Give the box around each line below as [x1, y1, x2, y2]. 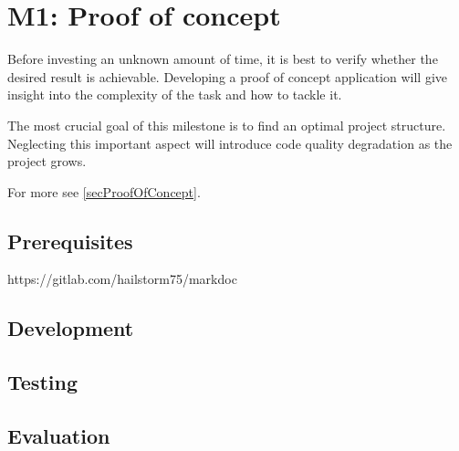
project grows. [7, 152, 87, 171]
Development [7, 314, 134, 342]
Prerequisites [7, 226, 133, 255]
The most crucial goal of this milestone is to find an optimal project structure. [7, 115, 446, 134]
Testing [7, 368, 78, 396]
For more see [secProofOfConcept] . [7, 182, 201, 201]
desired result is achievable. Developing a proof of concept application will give [7, 67, 447, 86]
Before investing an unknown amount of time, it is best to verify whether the [7, 49, 438, 68]
